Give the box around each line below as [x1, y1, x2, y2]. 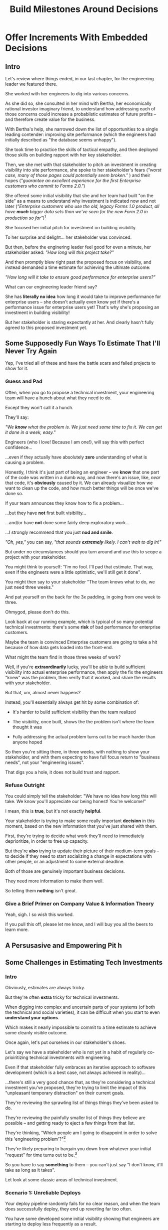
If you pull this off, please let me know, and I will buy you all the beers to [5, 921, 153, 928]
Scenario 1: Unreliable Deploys [5, 1189, 81, 1196]
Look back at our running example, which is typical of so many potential [5, 619, 153, 625]
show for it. [5, 365, 28, 372]
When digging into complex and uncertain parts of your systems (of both [5, 1004, 155, 1010]
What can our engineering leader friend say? [5, 283, 97, 289]
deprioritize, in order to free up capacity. [5, 838, 89, 844]
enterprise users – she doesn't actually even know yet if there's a [5, 298, 139, 304]
